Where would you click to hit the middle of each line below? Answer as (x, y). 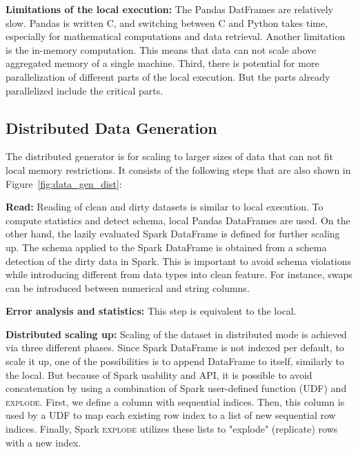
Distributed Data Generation (111, 127)
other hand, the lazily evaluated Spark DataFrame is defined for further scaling (173, 234)
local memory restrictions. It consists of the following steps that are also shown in (178, 169)
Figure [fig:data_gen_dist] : (64, 183)
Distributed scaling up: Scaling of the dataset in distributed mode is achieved (176, 334)
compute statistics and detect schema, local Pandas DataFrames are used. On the (178, 220)
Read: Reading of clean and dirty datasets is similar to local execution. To (165, 207)
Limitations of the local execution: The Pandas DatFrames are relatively (169, 9)
